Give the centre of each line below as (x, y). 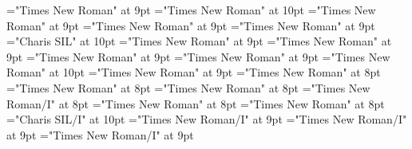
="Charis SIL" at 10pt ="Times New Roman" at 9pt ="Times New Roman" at (199, 41)
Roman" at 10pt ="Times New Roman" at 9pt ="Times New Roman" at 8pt (194, 72)
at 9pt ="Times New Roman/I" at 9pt (100, 134)
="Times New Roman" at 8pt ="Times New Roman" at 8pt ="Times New (188, 87)
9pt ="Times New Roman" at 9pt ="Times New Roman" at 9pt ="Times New (198, 56)
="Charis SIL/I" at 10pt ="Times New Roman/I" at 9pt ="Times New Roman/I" (207, 119)
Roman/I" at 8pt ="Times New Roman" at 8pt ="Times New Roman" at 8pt (196, 103)
